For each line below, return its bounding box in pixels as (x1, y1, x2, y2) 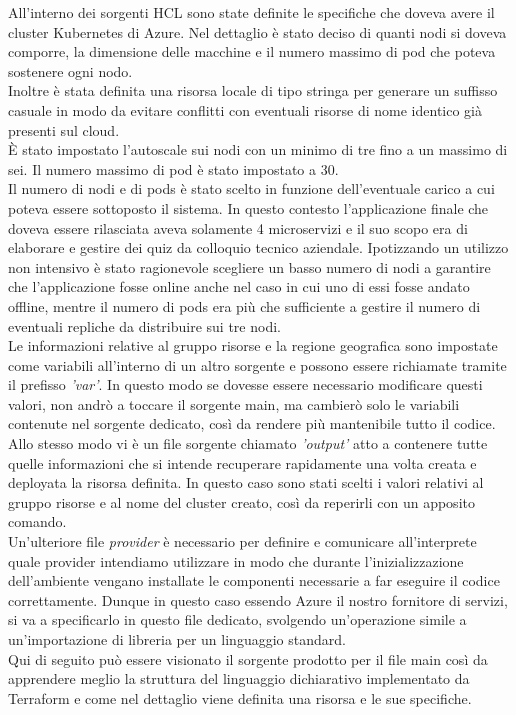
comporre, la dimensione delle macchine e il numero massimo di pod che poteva (8, 41, 496, 62)
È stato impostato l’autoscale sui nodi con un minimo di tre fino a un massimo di (8, 139, 508, 160)
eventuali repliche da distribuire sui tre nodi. (8, 315, 281, 336)
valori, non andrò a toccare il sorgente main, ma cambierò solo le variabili (8, 393, 460, 414)
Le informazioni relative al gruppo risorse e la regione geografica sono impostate (8, 335, 498, 356)
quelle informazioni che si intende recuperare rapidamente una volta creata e (8, 452, 477, 473)
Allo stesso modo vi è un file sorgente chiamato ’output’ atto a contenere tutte (8, 433, 488, 454)
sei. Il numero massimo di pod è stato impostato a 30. (8, 158, 339, 179)
